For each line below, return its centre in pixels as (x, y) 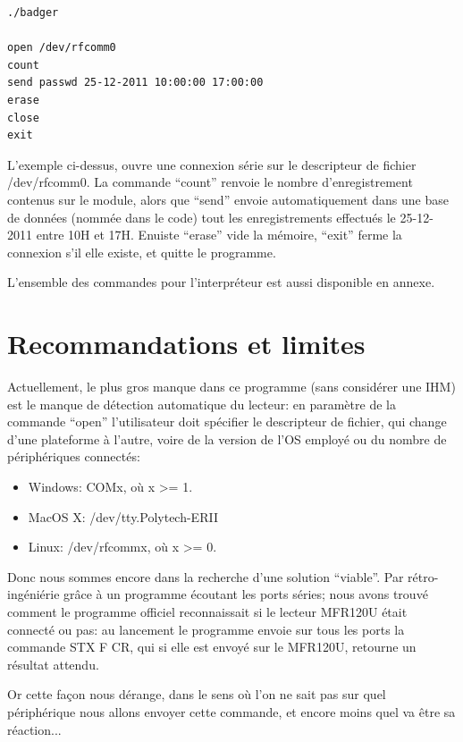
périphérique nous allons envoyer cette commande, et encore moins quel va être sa (231, 711)
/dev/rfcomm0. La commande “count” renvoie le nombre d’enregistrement (210, 182)
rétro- (423, 576)
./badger (33, 13)
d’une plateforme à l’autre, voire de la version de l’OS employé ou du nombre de (227, 438)
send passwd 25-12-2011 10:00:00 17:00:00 (135, 83)
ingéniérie (34, 594)
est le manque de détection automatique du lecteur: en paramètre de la (202, 404)
